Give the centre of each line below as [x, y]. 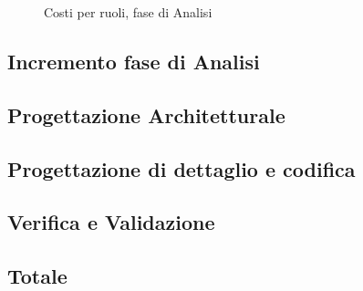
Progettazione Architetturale [146, 114]
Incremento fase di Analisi [134, 61]
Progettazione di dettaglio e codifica [181, 168]
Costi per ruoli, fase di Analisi [128, 12]
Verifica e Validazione [111, 222]
